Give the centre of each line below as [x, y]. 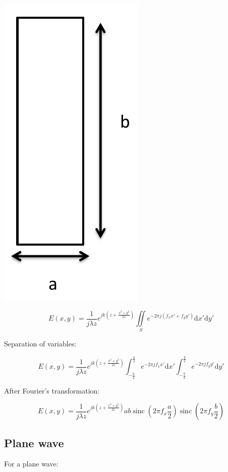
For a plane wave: [31, 464]
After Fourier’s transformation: [52, 390]
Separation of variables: [40, 344]
